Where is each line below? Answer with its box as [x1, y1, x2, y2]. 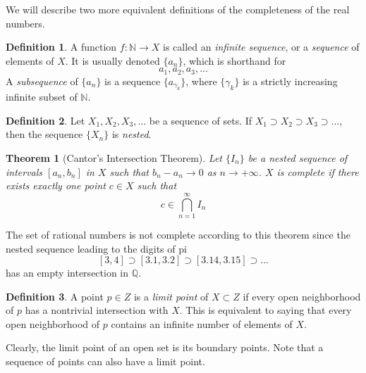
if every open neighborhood [243, 289, 361, 303]
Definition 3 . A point [6, 289, 104, 303]
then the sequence [6, 127, 83, 141]
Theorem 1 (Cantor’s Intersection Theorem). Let [6, 151, 222, 165]
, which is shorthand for [183, 53, 286, 68]
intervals [6, 164, 43, 179]
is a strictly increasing [243, 73, 338, 88]
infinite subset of [6, 89, 78, 104]
